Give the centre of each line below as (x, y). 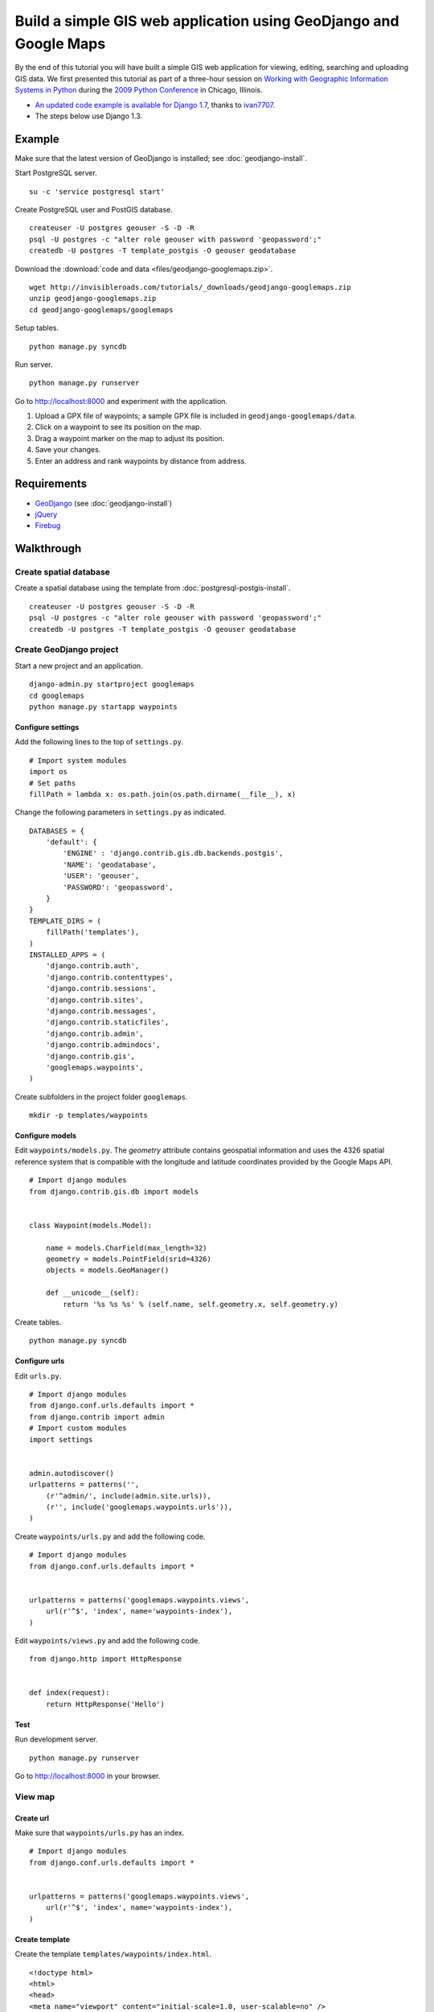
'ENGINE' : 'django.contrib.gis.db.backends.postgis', (173, 853)
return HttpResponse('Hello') (105, 1704)
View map (35, 1796)
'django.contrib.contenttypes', (109, 977)
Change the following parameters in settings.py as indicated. (121, 812)
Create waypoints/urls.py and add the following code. (110, 1536)
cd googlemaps (57, 695)
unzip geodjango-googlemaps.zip (93, 299)
